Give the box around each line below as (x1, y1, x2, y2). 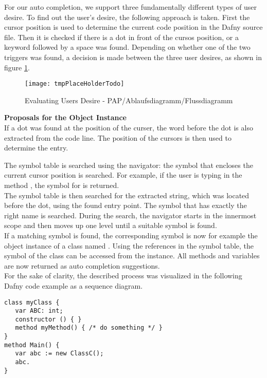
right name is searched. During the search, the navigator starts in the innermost (4, 210, 257, 220)
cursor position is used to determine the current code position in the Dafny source (4, 22, 263, 32)
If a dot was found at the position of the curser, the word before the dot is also (4, 122, 253, 133)
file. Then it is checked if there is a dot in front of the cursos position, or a (4, 31, 239, 42)
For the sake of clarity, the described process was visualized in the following (4, 270, 242, 281)
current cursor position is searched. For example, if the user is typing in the (4, 169, 242, 180)
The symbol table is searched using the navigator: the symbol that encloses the (4, 159, 253, 170)
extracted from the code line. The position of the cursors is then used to (4, 132, 232, 143)
